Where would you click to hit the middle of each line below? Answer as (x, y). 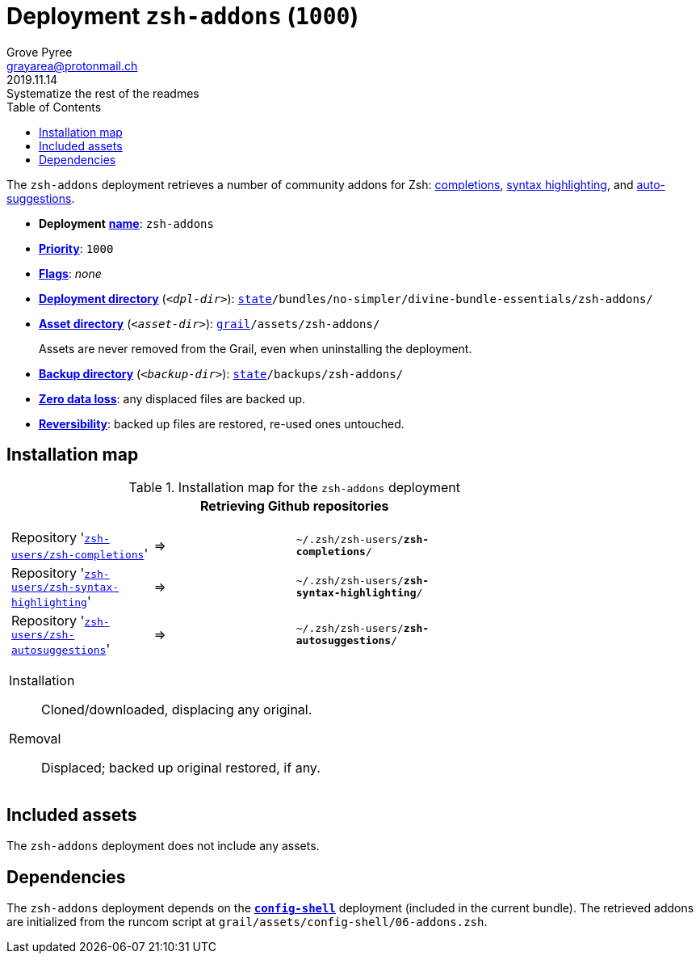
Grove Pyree (40, 52)
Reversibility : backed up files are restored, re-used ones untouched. (222, 423)
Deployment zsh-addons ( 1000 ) (182, 16)
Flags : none (70, 273)
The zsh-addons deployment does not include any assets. (163, 846)
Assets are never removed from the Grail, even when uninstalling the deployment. (256, 348)
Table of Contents (54, 107)
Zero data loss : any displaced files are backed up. (172, 398)
